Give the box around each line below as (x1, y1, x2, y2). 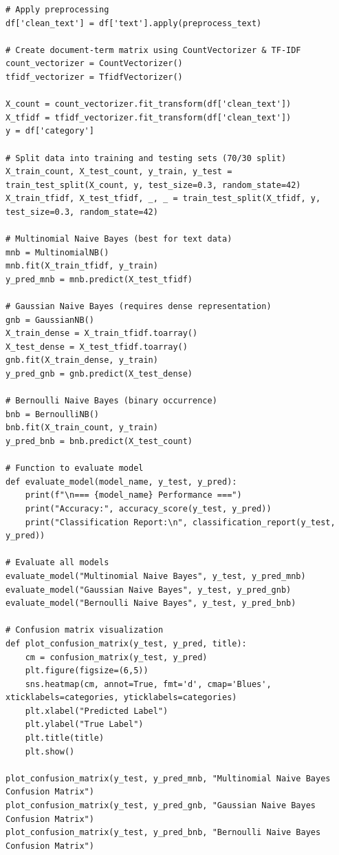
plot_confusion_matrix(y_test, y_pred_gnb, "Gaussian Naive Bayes (6, 801, 316, 811)
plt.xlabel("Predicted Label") (25, 706, 168, 716)
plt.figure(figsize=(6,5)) (25, 666, 149, 676)
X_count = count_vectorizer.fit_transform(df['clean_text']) (6, 99, 292, 109)
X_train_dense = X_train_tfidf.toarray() (6, 328, 198, 339)
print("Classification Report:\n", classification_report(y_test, (25, 517, 336, 527)
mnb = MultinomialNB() (6, 247, 109, 257)
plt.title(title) (25, 733, 105, 743)
